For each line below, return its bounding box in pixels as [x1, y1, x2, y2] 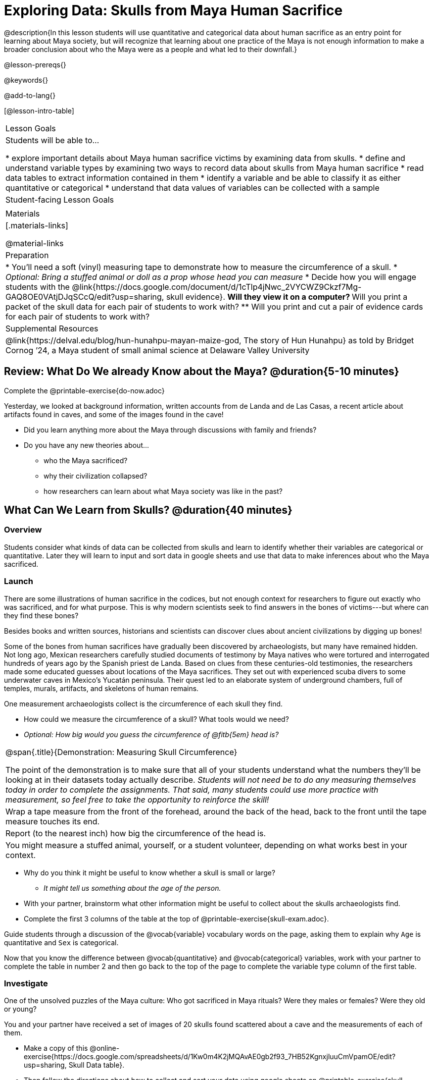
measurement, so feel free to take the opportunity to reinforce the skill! [5, 794, 269, 805]
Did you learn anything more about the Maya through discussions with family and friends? [24, 425, 317, 434]
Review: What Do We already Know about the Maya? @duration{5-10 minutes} [4, 365, 399, 378]
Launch [4, 576, 33, 587]
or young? [4, 1005, 37, 1014]
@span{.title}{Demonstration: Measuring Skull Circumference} [5, 747, 238, 757]
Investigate [4, 978, 48, 988]
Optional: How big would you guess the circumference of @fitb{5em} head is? [24, 730, 279, 739]
